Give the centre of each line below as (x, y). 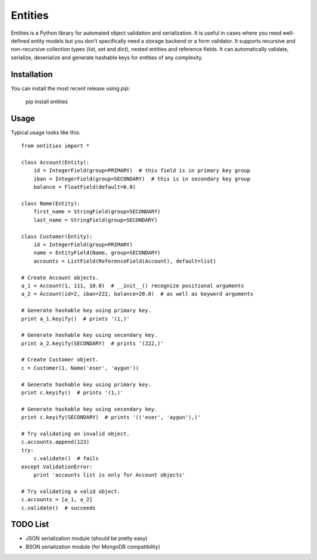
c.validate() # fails (66, 459)
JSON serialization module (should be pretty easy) (87, 538)
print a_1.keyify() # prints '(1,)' (76, 318)
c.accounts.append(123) (55, 442)
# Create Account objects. (60, 277)
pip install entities (47, 102)
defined (20, 41)
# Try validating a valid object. (71, 491)
